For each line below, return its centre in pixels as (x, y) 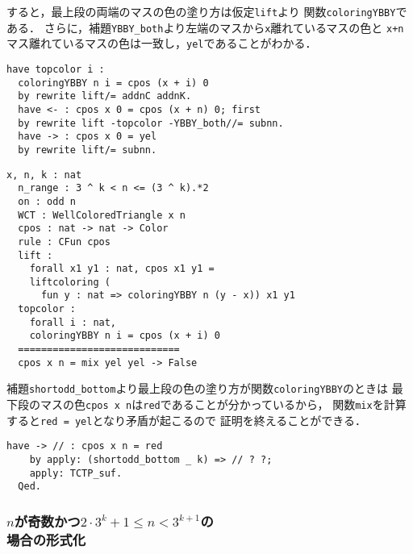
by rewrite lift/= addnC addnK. (105, 96)
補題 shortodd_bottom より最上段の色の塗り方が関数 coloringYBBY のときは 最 (205, 388)
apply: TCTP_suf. (76, 473)
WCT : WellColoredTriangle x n (102, 215)
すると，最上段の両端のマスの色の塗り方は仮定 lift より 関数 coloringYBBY (201, 11)
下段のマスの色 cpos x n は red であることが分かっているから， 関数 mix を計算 (206, 404)
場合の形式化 (46, 539)
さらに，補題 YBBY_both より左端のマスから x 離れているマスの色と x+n (224, 27)
